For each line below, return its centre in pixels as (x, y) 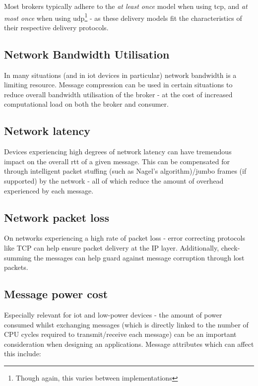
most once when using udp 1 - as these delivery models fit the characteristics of (123, 17)
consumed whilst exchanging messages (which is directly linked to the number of (126, 324)
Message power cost (56, 294)
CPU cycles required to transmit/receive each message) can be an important (120, 334)
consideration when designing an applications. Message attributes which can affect (129, 344)
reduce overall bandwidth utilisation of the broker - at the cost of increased (118, 94)
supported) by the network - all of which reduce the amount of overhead (114, 181)
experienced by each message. (49, 190)
